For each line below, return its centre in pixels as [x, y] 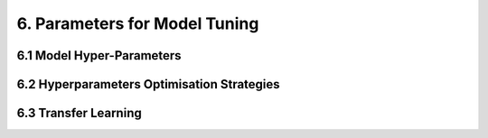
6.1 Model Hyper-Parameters [99, 55]
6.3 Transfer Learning [79, 113]
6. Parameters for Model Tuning [138, 23]
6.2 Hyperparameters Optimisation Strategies [148, 84]
